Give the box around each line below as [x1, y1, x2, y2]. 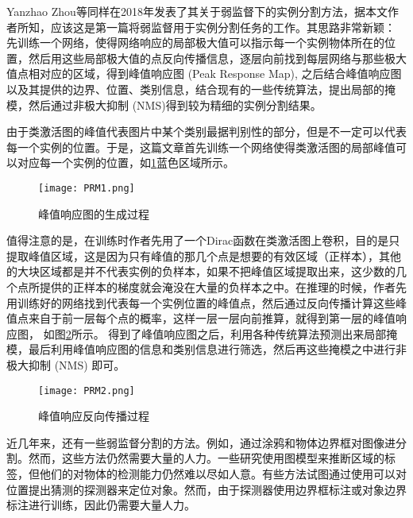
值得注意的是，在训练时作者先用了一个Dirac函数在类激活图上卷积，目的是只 [6, 232, 400, 249]
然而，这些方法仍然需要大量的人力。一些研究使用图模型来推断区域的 [28, 450, 384, 466]
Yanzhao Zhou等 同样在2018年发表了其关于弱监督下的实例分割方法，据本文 [6, 3, 388, 19]
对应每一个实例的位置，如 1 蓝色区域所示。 [17, 154, 234, 171]
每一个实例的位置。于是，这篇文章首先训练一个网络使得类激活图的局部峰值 [6, 138, 396, 155]
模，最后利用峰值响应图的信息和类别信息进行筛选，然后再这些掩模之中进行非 [6, 341, 407, 358]
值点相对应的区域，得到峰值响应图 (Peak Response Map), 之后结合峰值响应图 [6, 65, 402, 82]
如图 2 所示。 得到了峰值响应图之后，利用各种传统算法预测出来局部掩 [43, 325, 398, 342]
